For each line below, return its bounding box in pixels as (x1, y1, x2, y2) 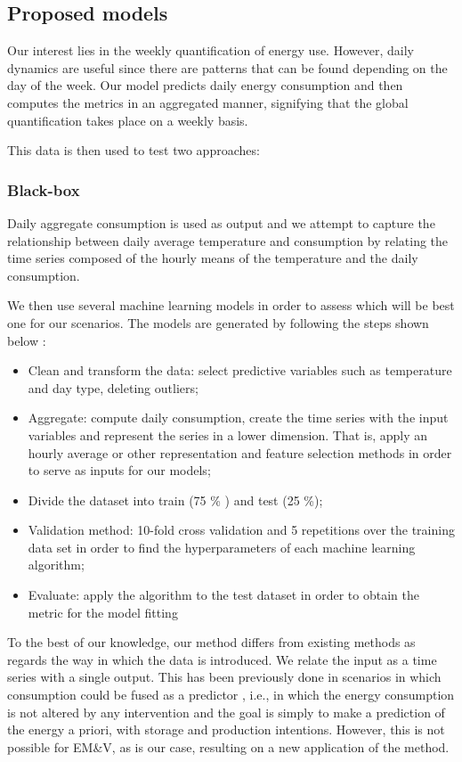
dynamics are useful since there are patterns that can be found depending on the (7, 58, 448, 77)
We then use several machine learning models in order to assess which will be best (7, 296, 455, 315)
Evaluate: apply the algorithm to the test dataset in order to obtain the (28, 586, 419, 604)
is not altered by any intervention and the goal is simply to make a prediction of (7, 702, 445, 721)
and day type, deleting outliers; (28, 378, 199, 397)
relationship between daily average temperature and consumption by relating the (7, 231, 449, 250)
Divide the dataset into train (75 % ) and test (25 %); (28, 490, 323, 509)
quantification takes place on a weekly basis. (7, 111, 248, 129)
